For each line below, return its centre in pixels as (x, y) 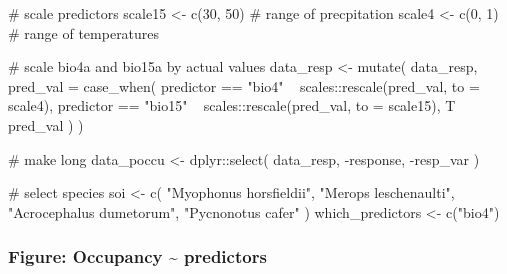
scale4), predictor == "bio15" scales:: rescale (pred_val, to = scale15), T (232, 105)
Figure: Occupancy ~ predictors (137, 256)
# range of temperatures (84, 32)
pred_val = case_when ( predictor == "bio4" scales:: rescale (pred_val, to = (244, 85)
